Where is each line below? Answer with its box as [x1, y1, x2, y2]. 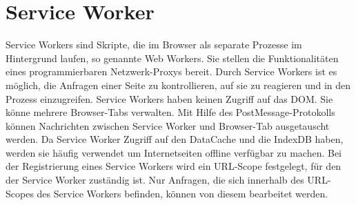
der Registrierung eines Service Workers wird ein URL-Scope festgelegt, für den [6, 159, 342, 173]
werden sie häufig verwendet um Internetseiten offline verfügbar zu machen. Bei [6, 145, 342, 159]
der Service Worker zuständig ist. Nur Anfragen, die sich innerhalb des [6, 173, 304, 187]
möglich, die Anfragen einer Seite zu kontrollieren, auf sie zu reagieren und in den [6, 77, 351, 92]
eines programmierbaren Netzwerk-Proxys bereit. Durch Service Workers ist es [6, 64, 337, 79]
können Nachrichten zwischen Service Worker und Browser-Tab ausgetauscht [6, 118, 330, 133]
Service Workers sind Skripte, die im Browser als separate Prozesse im [6, 37, 302, 52]
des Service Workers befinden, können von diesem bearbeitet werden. [37, 186, 328, 200]
